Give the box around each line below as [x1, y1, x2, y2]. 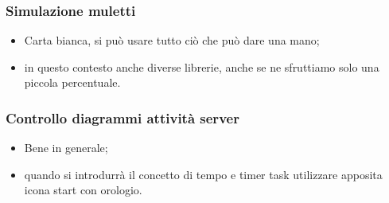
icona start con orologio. [24, 182, 142, 198]
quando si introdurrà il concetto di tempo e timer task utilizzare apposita [24, 166, 383, 182]
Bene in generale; [24, 139, 108, 156]
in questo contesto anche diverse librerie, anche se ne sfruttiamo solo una [24, 58, 379, 75]
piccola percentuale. [24, 74, 121, 91]
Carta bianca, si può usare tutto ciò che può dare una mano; [24, 32, 320, 49]
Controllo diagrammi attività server [6, 107, 239, 127]
